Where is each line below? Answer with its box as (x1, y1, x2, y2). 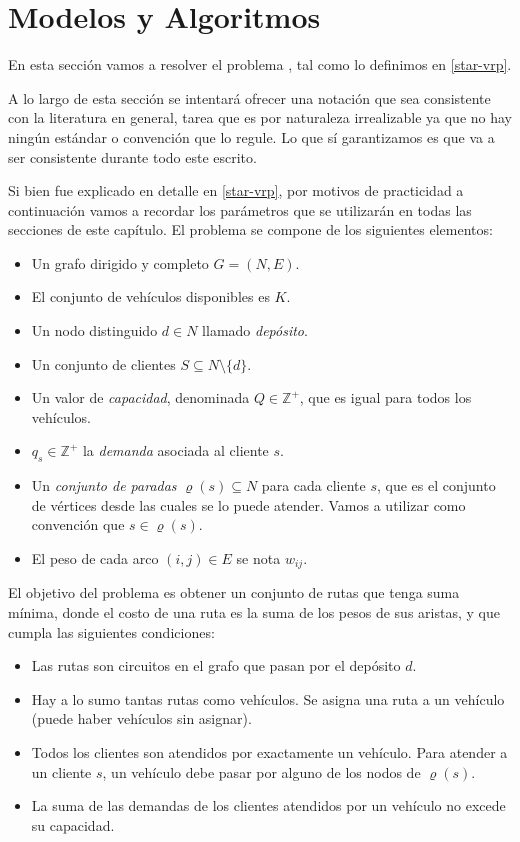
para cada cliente (261, 475, 366, 496)
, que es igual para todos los (299, 387, 472, 408)
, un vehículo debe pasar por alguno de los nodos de (102, 761, 421, 782)
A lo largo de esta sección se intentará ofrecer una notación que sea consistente (8, 87, 491, 108)
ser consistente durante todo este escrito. (8, 146, 257, 167)
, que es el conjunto (376, 475, 496, 496)
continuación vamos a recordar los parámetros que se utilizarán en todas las (8, 199, 472, 220)
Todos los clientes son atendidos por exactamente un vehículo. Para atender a (31, 742, 508, 763)
